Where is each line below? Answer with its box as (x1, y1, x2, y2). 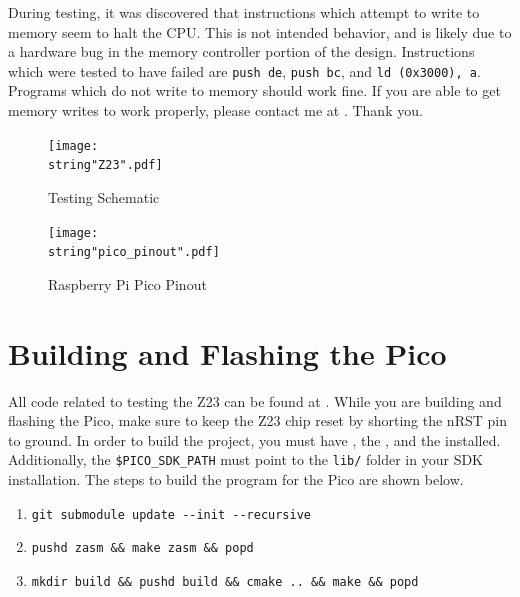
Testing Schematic (48, 186, 160, 207)
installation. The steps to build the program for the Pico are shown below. (8, 469, 464, 489)
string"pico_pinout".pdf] (48, 245, 220, 260)
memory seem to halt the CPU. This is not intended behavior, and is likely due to (8, 21, 512, 42)
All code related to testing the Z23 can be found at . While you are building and (8, 390, 502, 411)
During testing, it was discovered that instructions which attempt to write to (8, 2, 480, 22)
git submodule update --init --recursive (31, 507, 311, 522)
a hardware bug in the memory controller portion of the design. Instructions (8, 41, 475, 62)
